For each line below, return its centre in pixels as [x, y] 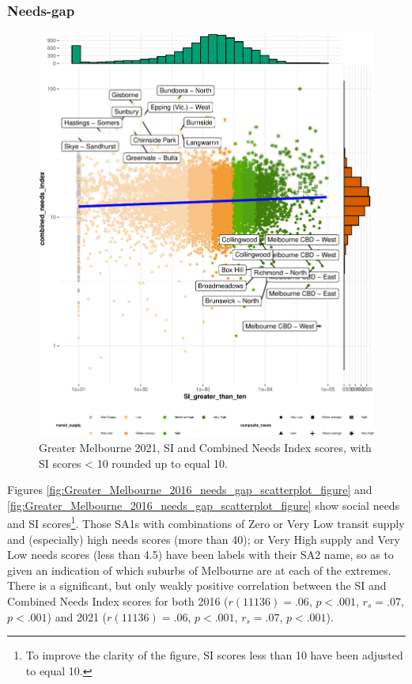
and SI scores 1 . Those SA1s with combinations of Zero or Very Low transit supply [206, 522]
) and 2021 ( [77, 616]
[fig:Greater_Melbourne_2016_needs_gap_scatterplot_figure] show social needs [204, 505]
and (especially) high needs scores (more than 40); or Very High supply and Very [204, 539]
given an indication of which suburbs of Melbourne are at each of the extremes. [199, 570]
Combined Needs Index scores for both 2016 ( [118, 601]
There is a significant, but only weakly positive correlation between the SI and [197, 585]
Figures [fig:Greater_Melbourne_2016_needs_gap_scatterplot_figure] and [190, 490]
